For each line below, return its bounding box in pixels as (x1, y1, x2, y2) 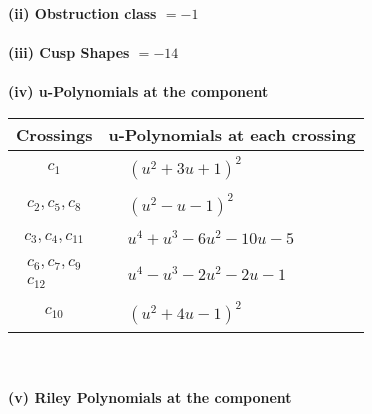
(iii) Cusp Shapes (8, 42, 130, 63)
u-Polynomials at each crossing (108, 122, 356, 146)
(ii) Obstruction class (8, 3, 157, 23)
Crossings (16, 122, 93, 146)
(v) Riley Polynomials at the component (8, 387, 292, 408)
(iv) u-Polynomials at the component (8, 81, 269, 102)
